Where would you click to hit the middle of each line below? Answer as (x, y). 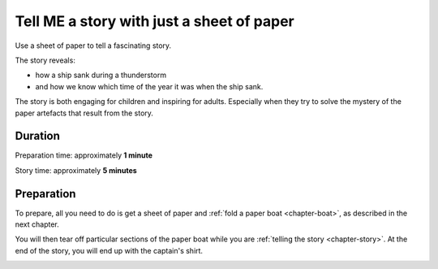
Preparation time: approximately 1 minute (84, 155)
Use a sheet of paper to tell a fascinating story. (93, 46)
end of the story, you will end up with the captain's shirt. (109, 250)
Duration (38, 136)
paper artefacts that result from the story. (84, 113)
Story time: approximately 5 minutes (76, 170)
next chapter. (37, 224)
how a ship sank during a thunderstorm (101, 75)
